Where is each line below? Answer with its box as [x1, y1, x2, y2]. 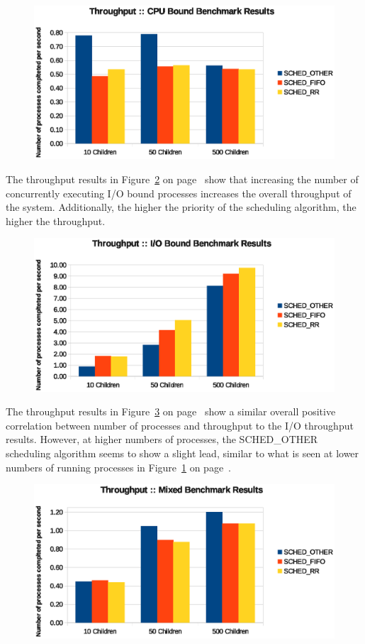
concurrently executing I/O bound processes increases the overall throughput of [6, 185, 352, 200]
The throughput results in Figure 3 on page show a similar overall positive [6, 404, 336, 419]
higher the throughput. [6, 213, 106, 228]
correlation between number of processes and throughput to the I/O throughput [6, 417, 354, 432]
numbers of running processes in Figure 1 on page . [6, 459, 232, 474]
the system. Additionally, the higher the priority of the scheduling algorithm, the [6, 200, 356, 214]
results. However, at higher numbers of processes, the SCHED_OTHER [6, 432, 318, 447]
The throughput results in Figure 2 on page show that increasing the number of [6, 171, 359, 186]
